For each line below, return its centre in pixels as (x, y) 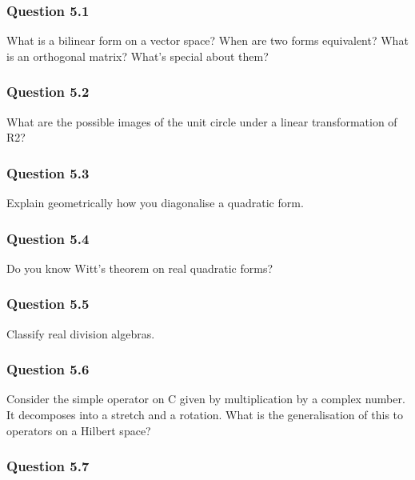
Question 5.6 (48, 369)
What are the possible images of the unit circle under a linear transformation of (202, 121)
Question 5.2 (48, 92)
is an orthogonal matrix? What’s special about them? (138, 56)
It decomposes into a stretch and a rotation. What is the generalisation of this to (205, 415)
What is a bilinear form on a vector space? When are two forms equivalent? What (207, 40)
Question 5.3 (48, 172)
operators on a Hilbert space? (79, 430)
